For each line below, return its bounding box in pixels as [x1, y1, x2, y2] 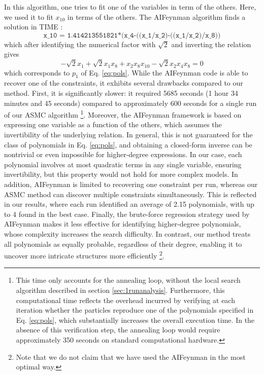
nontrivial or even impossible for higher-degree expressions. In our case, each [4, 149, 242, 160]
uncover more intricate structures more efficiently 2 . [4, 249, 164, 260]
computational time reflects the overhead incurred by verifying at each [16, 294, 235, 305]
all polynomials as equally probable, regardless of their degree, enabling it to [4, 238, 242, 249]
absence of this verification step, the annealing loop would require [16, 324, 220, 335]
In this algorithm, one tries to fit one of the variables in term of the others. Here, [4, 2, 256, 12]
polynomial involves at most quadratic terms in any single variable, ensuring [4, 159, 242, 169]
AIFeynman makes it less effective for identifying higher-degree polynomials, [4, 218, 241, 229]
